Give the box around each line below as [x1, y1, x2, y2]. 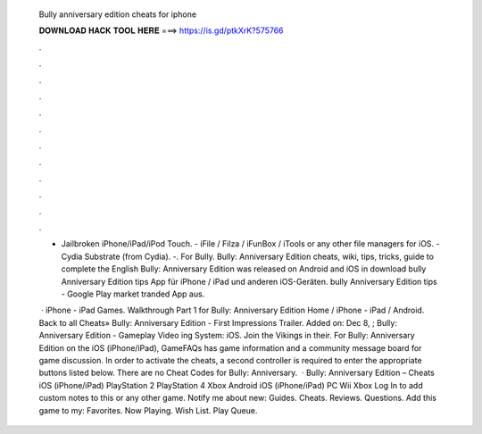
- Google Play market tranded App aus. [61, 288, 205, 299]
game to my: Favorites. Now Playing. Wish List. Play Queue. [38, 405, 258, 415]
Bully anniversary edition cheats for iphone [38, 9, 196, 20]
